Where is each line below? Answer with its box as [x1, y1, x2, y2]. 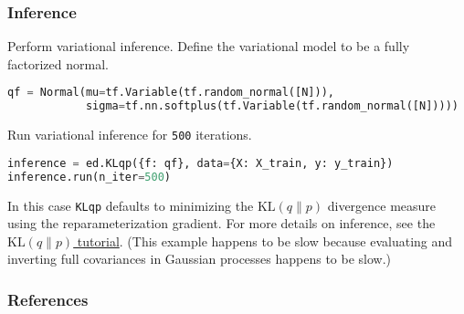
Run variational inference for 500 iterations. [7, 125, 252, 144]
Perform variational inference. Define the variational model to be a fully [7, 37, 410, 56]
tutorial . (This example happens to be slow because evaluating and [77, 231, 453, 250]
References [7, 288, 89, 310]
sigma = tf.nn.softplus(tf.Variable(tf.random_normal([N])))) [85, 99, 459, 113]
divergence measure [327, 195, 437, 215]
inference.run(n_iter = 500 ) [7, 170, 172, 183]
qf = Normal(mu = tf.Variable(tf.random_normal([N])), [7, 86, 334, 99]
